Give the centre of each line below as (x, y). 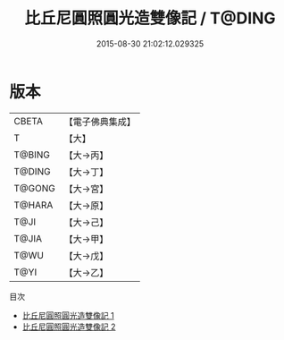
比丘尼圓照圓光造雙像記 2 (69, 327)
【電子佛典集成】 (100, 122)
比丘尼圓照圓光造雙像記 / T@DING (150, 18)
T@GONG (34, 188)
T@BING (32, 155)
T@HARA (33, 205)
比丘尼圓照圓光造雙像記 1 (68, 315)
